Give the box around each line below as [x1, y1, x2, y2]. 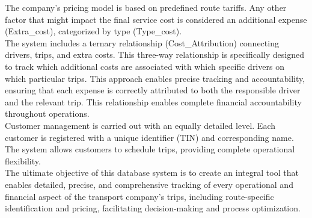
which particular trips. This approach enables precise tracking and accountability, [5, 72, 305, 84]
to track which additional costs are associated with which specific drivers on [5, 60, 284, 72]
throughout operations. [5, 107, 90, 120]
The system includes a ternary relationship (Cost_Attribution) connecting [5, 36, 279, 49]
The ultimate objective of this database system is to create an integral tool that [5, 166, 299, 179]
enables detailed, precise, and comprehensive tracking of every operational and [5, 178, 293, 190]
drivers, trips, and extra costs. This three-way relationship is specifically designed [5, 48, 304, 61]
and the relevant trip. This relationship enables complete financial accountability [5, 95, 302, 108]
